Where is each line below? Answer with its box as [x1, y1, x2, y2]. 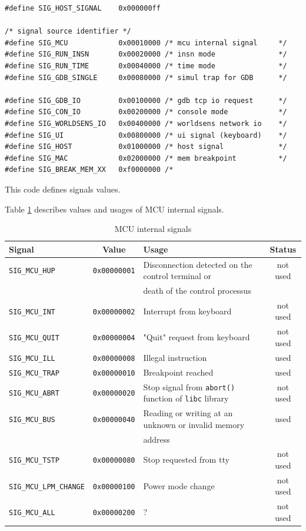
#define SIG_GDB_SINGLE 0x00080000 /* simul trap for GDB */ [5, 73, 287, 82]
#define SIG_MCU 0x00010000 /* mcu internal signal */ [5, 38, 287, 47]
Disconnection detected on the [143, 258, 252, 270]
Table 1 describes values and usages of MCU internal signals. [5, 203, 224, 215]
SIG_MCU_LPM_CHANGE [9, 482, 85, 491]
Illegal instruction [143, 351, 207, 363]
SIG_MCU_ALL [9, 508, 55, 517]
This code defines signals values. [5, 182, 121, 195]
